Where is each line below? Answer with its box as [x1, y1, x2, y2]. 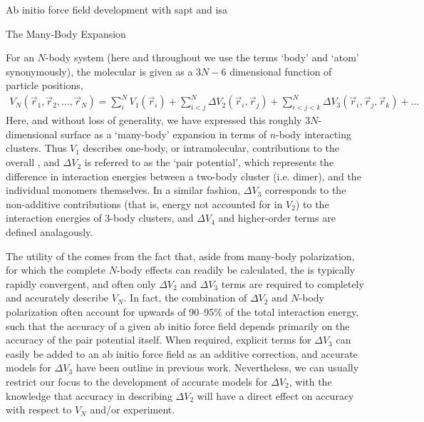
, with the [289, 374, 332, 388]
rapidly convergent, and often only [6, 276, 156, 291]
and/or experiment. [90, 402, 175, 417]
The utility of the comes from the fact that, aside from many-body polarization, [6, 248, 355, 263]
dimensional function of [229, 63, 332, 78]
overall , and [6, 155, 60, 170]
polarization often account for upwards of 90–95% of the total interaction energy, [6, 304, 359, 319]
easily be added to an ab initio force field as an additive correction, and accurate [6, 346, 358, 361]
